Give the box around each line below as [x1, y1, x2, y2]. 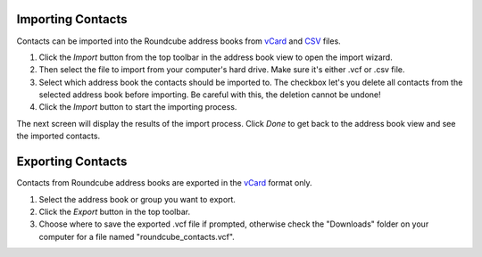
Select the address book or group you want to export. [38, 194, 237, 204]
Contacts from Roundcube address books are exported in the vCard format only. [16, 178, 312, 188]
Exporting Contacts [16, 154, 128, 170]
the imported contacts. [16, 130, 101, 142]
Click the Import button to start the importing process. [38, 102, 237, 112]
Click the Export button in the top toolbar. [38, 206, 191, 217]
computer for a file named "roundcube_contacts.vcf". [38, 231, 236, 242]
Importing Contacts [16, 12, 128, 27]
